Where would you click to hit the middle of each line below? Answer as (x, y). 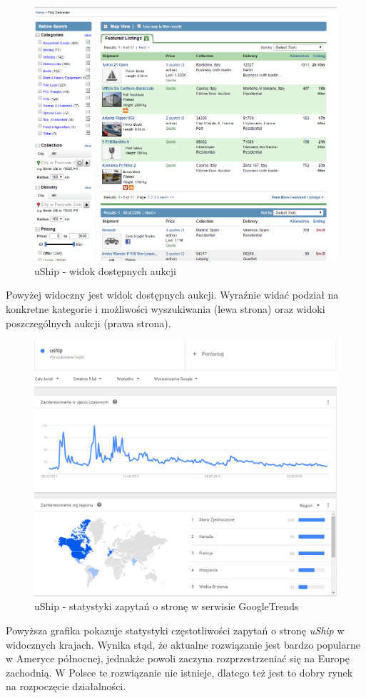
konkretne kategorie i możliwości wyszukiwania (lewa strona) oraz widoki (166, 309)
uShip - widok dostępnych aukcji (105, 270)
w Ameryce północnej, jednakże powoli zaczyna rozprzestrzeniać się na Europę (178, 658)
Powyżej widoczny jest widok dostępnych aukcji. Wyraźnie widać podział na (172, 295)
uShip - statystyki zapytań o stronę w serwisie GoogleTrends (167, 606)
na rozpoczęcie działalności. (66, 686)
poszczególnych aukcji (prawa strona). (88, 323)
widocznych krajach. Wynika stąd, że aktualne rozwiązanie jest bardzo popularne (183, 644)
